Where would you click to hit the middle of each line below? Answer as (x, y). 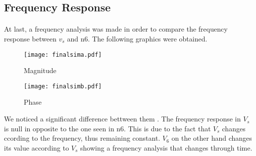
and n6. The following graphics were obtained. (137, 38)
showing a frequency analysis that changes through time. (166, 147)
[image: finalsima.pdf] (63, 55)
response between (30, 38)
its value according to (37, 147)
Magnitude (40, 70)
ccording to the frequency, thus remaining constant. (82, 138)
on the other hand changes (212, 138)
